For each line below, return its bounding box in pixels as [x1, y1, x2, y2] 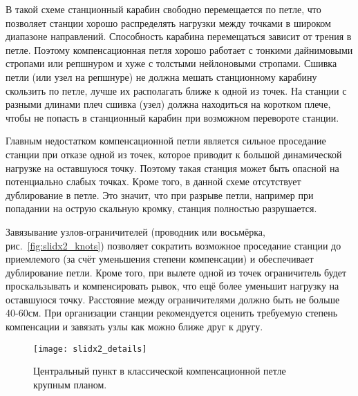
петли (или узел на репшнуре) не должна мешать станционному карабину [6, 69, 317, 84]
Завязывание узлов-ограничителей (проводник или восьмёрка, [6, 224, 265, 238]
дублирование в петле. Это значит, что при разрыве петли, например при [6, 187, 314, 202]
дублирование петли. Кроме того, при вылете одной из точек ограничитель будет [6, 265, 347, 279]
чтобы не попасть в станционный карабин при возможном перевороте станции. [6, 110, 339, 124]
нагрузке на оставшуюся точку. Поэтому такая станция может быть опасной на [6, 160, 339, 175]
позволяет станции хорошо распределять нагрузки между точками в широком [6, 15, 331, 30]
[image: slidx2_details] [33, 343, 147, 354]
